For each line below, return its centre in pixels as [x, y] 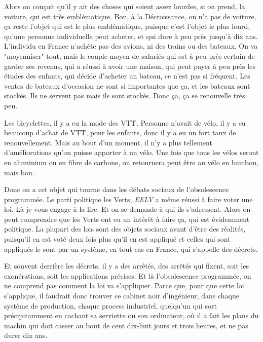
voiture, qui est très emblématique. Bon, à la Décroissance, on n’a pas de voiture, [130, 16]
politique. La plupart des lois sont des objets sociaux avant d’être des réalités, [125, 229]
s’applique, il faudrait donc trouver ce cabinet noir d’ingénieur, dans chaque [122, 296]
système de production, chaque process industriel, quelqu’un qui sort [110, 305]
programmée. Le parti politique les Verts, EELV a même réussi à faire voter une [128, 199]
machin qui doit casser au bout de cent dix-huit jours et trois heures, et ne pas [126, 325]
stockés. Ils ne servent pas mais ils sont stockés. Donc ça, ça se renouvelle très [125, 96]
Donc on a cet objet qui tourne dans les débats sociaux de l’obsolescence [117, 189]
